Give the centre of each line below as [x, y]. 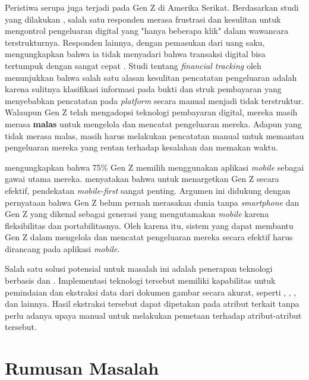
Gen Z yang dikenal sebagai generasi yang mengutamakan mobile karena [137, 214]
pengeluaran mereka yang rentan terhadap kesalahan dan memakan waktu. [141, 147]
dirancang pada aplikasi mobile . [62, 248]
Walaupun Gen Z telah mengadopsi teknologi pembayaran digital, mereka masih [151, 112]
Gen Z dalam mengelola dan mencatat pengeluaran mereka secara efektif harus [149, 237]
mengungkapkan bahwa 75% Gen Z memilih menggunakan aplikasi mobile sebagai [154, 167]
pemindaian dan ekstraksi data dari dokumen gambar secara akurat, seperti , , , [151, 292]
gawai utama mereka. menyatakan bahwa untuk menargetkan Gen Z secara [142, 179]
